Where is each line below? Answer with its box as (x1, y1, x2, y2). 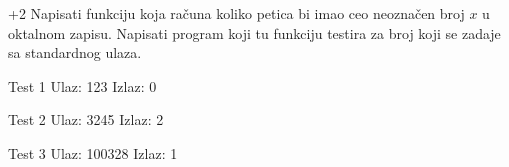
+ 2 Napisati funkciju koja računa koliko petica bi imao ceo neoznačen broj (8, 3, 465, 23)
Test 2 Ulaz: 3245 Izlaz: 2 (8, 109, 164, 130)
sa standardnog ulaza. (8, 42, 142, 63)
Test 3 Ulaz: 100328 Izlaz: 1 (8, 142, 178, 163)
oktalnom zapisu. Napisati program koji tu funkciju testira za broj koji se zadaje (8, 22, 501, 43)
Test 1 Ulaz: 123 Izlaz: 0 (8, 75, 157, 96)
